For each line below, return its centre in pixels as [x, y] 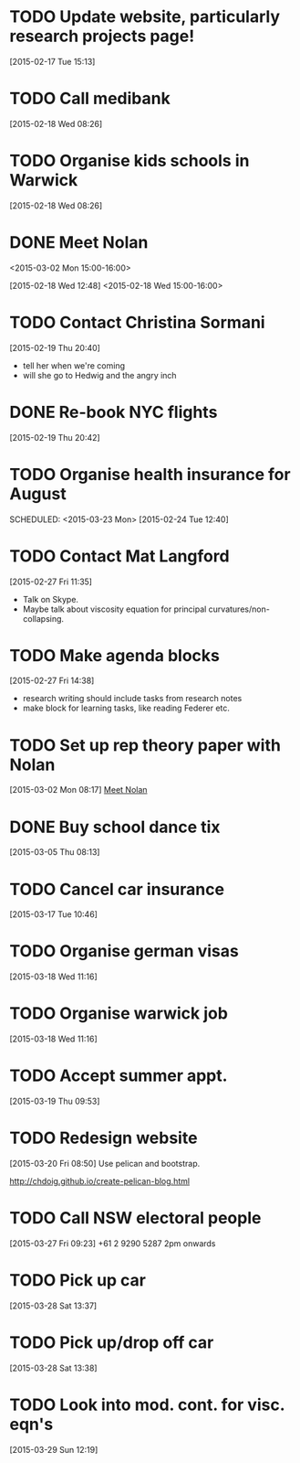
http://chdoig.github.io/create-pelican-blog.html [99, 1181]
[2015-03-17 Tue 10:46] [54, 914]
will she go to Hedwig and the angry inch [99, 375]
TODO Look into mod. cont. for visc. [147, 1404]
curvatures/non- [239, 609]
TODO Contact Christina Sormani [138, 322]
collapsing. [43, 618]
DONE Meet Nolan [79, 242]
